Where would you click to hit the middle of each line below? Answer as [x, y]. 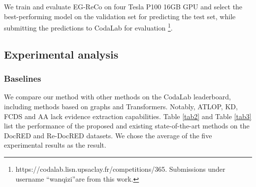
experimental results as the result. [55, 145]
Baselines [23, 78]
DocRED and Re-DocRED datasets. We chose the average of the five [108, 135]
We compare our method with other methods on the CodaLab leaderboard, [117, 97]
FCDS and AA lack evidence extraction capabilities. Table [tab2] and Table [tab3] [128, 116]
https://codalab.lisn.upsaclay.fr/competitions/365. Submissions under [120, 169]
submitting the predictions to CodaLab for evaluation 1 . [88, 27]
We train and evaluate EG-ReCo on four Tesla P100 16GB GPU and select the [123, 6]
